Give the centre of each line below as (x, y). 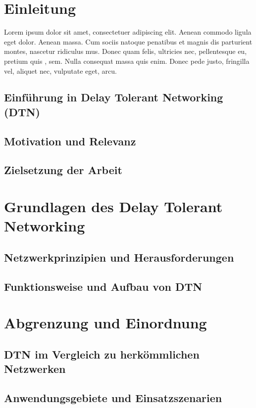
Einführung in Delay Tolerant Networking (114, 97)
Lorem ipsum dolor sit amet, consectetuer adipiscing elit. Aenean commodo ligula (128, 32)
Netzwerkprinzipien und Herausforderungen (119, 257)
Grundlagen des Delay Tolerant (113, 206)
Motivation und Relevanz (70, 141)
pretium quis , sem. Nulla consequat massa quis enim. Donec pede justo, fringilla (127, 61)
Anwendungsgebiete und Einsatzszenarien (113, 397)
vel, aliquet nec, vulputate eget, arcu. (60, 70)
